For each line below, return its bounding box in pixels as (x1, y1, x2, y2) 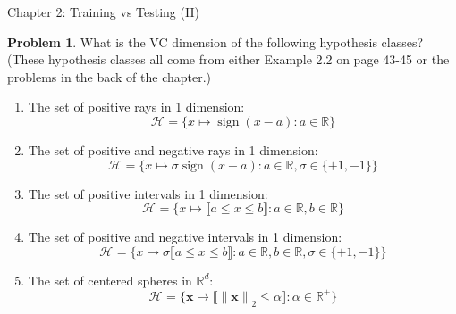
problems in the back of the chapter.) (7, 67, 212, 86)
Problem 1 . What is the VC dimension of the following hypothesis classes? (7, 32, 424, 51)
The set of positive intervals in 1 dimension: (28, 184, 268, 202)
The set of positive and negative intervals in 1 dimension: (28, 227, 342, 246)
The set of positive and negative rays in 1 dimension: (28, 140, 318, 159)
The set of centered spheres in (28, 270, 192, 289)
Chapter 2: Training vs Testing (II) (7, 3, 199, 21)
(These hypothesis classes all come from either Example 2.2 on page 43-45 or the (7, 50, 450, 69)
